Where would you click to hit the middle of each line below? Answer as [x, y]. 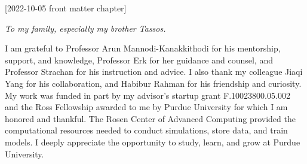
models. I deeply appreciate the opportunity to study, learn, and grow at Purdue [153, 142]
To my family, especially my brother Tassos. [85, 28]
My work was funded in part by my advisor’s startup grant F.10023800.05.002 [148, 95]
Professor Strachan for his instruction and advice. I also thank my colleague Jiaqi [154, 72]
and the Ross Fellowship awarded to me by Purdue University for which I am [146, 107]
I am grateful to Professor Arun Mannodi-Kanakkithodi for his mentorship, [143, 48]
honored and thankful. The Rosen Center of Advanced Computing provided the [150, 118]
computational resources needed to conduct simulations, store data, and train [146, 130]
